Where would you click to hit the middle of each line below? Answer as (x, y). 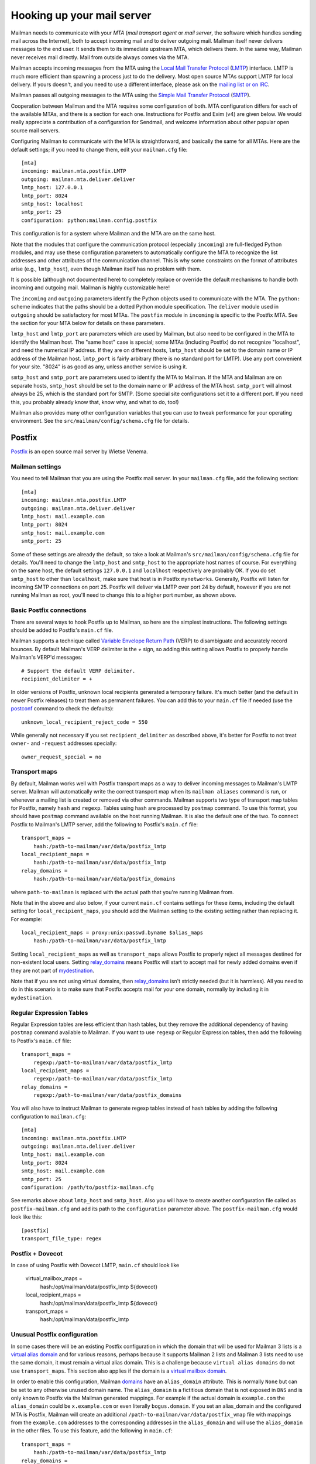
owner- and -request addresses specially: (64, 743)
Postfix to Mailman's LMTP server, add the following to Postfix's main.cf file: (104, 824)
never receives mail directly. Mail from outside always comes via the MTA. (100, 57)
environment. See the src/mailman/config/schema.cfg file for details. (100, 421)
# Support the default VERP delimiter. (78, 671)
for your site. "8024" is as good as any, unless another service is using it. (99, 367)
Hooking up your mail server (81, 15)
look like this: (27, 1217)
